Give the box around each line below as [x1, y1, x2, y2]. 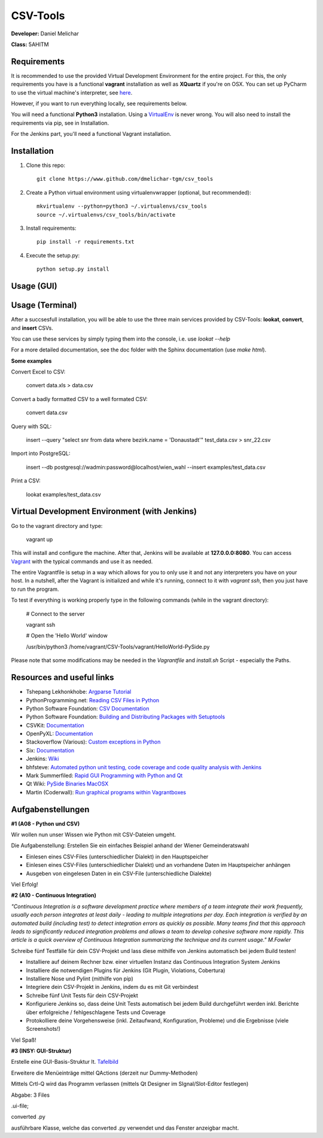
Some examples [11, 357, 52, 365]
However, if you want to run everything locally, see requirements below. [11, 100, 188, 107]
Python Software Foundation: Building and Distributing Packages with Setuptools [26, 713, 226, 721]
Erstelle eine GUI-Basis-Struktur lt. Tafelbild [11, 1058, 119, 1066]
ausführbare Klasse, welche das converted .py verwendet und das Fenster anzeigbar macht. [11, 1124, 239, 1131]
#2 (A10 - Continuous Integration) [11, 892, 97, 899]
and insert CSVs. [11, 324, 54, 332]
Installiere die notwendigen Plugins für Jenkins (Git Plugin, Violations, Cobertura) [26, 967, 226, 974]
